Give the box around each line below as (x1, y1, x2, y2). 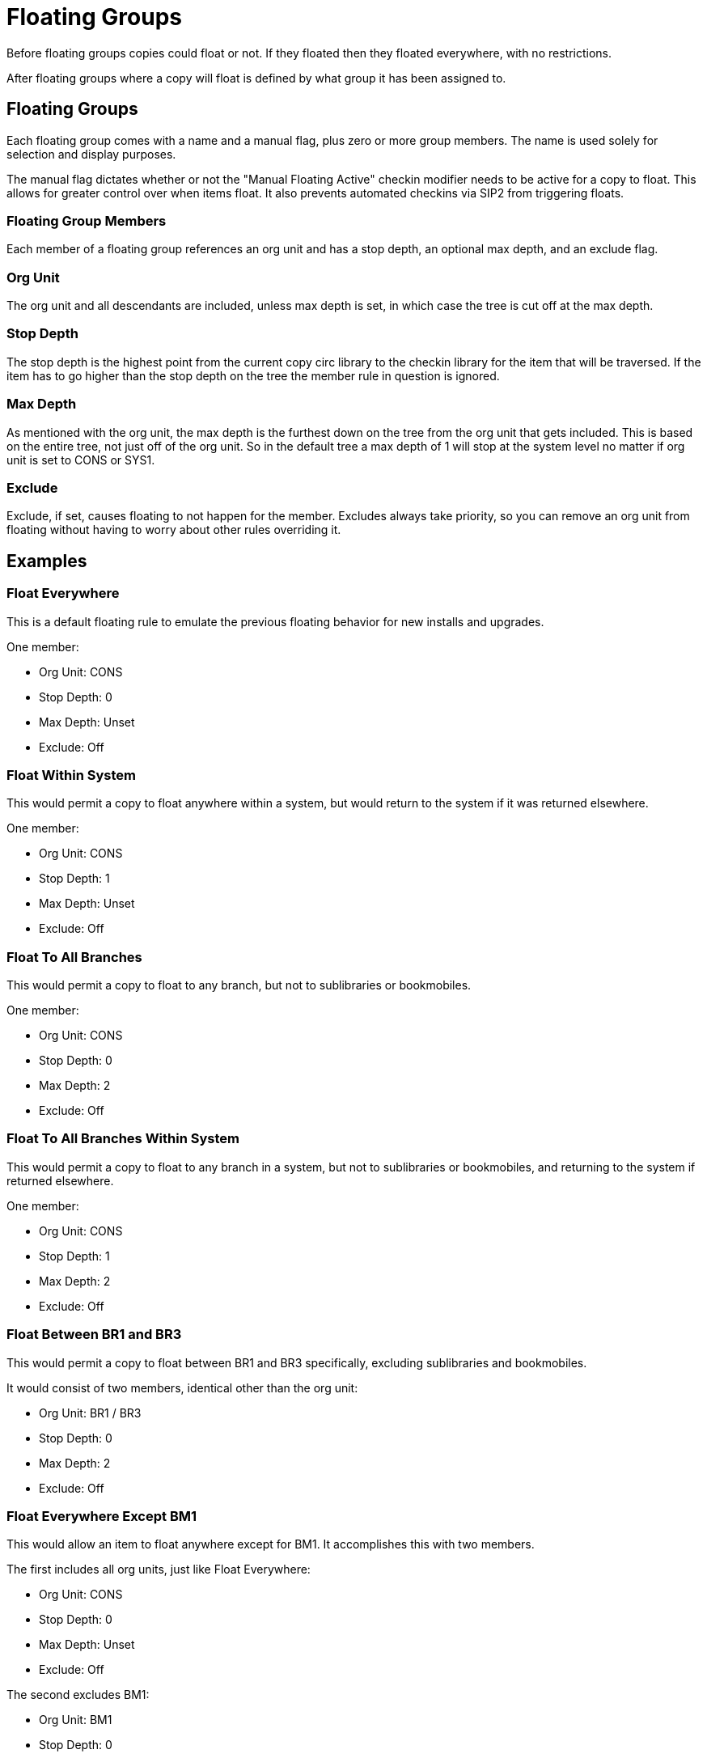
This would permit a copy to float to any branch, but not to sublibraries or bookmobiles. (6, 978, 472, 993)
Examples (6, 550, 87, 571)
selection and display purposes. (6, 146, 176, 161)
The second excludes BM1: (6, 1688, 150, 1702)
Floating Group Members (6, 212, 167, 229)
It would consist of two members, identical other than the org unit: (6, 1380, 358, 1395)
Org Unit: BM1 (39, 1713, 112, 1727)
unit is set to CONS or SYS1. (6, 452, 155, 467)
